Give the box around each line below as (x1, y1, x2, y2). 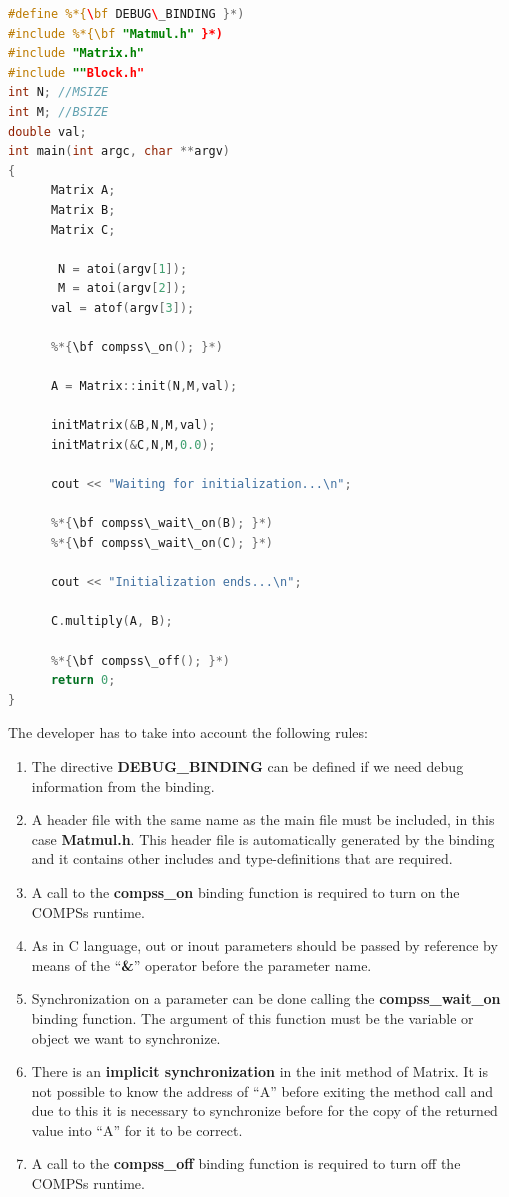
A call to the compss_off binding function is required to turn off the (31, 1153, 461, 1174)
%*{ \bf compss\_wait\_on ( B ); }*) (50, 516, 273, 531)
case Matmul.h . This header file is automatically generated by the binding (31, 828, 495, 849)
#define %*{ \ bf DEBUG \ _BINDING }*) (8, 7, 245, 21)
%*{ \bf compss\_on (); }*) (50, 340, 223, 355)
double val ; (8, 124, 87, 139)
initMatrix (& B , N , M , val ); (50, 418, 216, 433)
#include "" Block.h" (8, 65, 145, 80)
